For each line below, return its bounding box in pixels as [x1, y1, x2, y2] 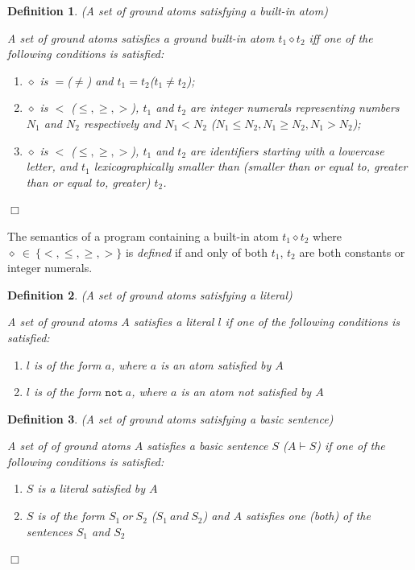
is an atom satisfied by [160, 356, 272, 373]
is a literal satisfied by [37, 480, 146, 497]
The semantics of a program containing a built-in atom [7, 227, 279, 244]
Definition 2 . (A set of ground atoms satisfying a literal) [7, 286, 293, 303]
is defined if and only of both [125, 243, 268, 260]
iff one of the [309, 29, 373, 46]
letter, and [26, 158, 77, 175]
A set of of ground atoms [7, 437, 131, 454]
